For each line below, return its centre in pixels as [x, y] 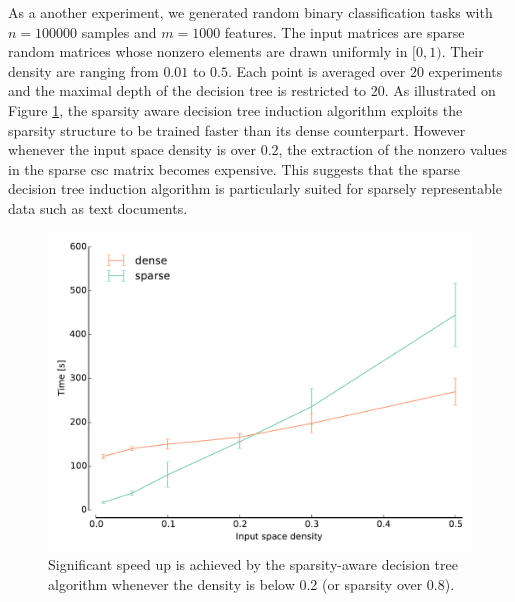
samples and [119, 31]
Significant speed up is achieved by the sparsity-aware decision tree [253, 564]
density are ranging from [83, 70]
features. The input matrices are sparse [344, 31]
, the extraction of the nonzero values [393, 149]
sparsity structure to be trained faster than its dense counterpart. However [237, 129]
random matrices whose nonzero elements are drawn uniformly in [208, 51]
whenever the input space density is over [132, 149]
